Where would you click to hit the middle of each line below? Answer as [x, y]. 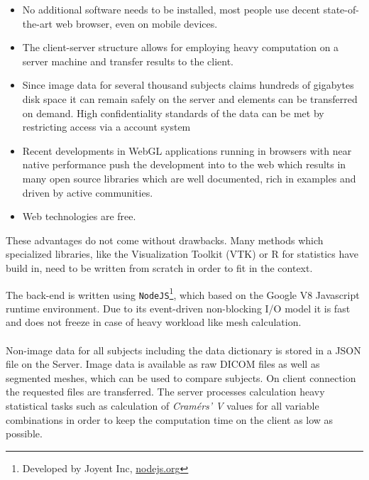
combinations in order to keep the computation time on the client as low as [170, 419]
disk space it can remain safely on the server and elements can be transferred [190, 98]
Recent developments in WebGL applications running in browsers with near [187, 150]
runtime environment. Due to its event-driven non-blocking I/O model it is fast [178, 308]
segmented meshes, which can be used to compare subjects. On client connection [181, 377]
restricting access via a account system [106, 127]
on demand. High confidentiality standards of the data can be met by [173, 113]
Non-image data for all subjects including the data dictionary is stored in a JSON [183, 350]
